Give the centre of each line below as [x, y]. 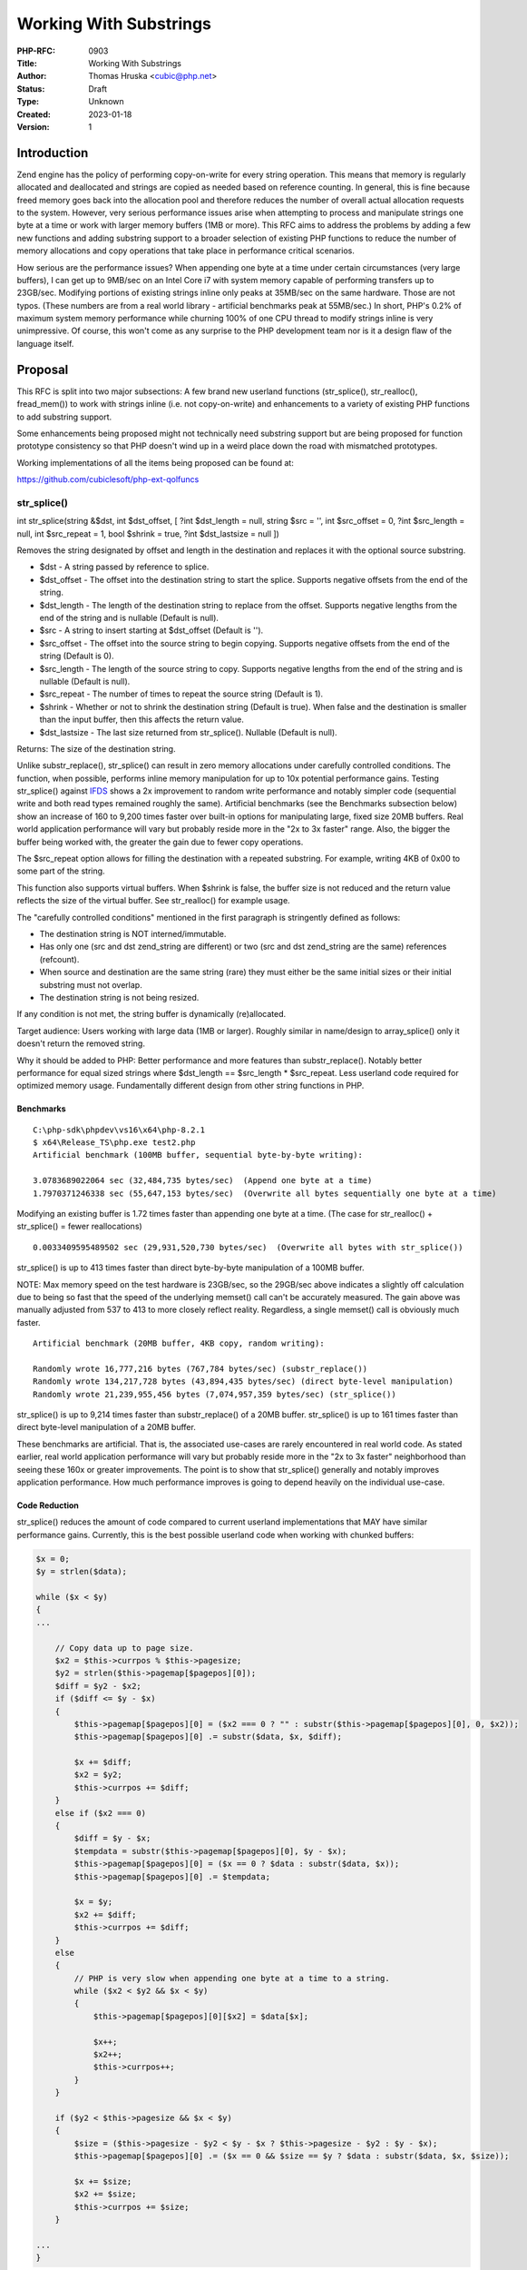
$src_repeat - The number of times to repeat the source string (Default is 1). [181, 694]
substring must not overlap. [91, 984]
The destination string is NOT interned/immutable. [133, 933]
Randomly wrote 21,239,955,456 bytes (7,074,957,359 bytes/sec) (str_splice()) [215, 1394]
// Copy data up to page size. [124, 1648]
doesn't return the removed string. [81, 1043]
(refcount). [59, 959]
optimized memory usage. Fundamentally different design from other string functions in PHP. [190, 1086]
